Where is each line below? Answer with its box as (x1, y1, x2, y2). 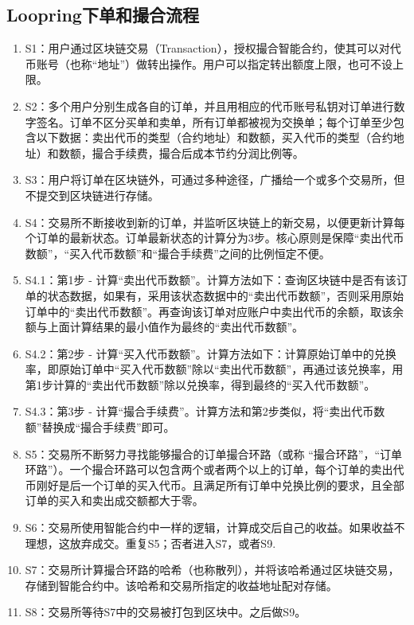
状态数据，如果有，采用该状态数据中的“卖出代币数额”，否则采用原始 (47, 287, 404, 303)
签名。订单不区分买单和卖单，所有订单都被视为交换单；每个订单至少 (36, 113, 393, 130)
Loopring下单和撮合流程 (6, 2, 199, 27)
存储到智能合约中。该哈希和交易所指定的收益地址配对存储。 (25, 576, 338, 593)
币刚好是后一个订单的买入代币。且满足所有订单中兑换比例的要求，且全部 (25, 476, 404, 493)
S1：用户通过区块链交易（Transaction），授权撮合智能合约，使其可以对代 (25, 40, 401, 57)
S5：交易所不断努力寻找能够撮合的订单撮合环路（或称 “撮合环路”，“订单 (25, 445, 403, 462)
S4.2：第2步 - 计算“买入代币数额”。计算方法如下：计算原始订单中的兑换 (25, 345, 396, 361)
